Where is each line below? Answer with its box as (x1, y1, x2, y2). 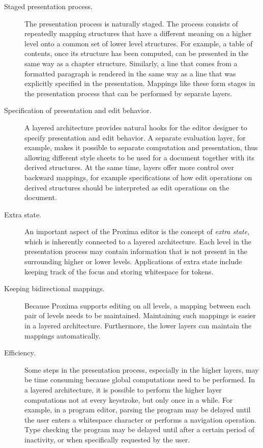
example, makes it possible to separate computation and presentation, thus (24, 142, 258, 153)
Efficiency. (4, 347, 36, 358)
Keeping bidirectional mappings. (4, 283, 105, 294)
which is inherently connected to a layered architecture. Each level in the (24, 236, 252, 246)
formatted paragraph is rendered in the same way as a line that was (24, 68, 236, 78)
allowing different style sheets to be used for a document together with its (24, 152, 254, 162)
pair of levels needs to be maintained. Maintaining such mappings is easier (24, 310, 256, 321)
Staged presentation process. (4, 1, 93, 11)
